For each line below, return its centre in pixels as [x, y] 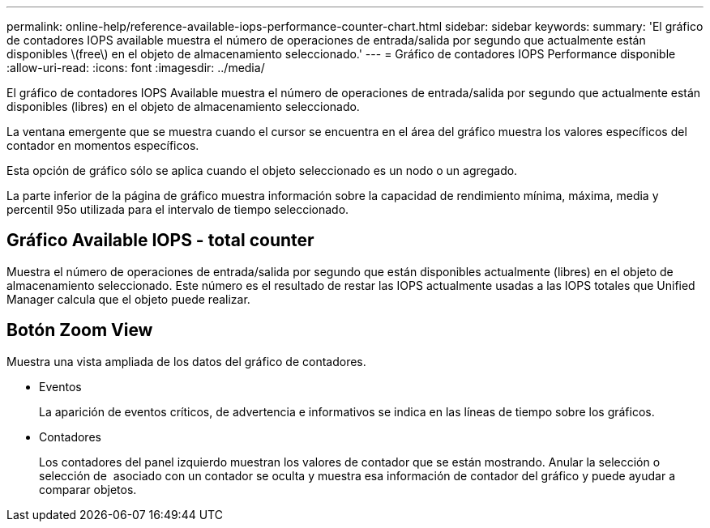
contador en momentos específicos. [103, 145]
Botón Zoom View [80, 330]
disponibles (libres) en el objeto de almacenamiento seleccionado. [183, 106]
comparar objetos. [88, 489]
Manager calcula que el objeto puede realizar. [128, 299]
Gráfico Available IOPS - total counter [160, 241]
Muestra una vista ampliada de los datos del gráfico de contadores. [186, 361]
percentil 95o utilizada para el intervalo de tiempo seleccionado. [178, 209]
